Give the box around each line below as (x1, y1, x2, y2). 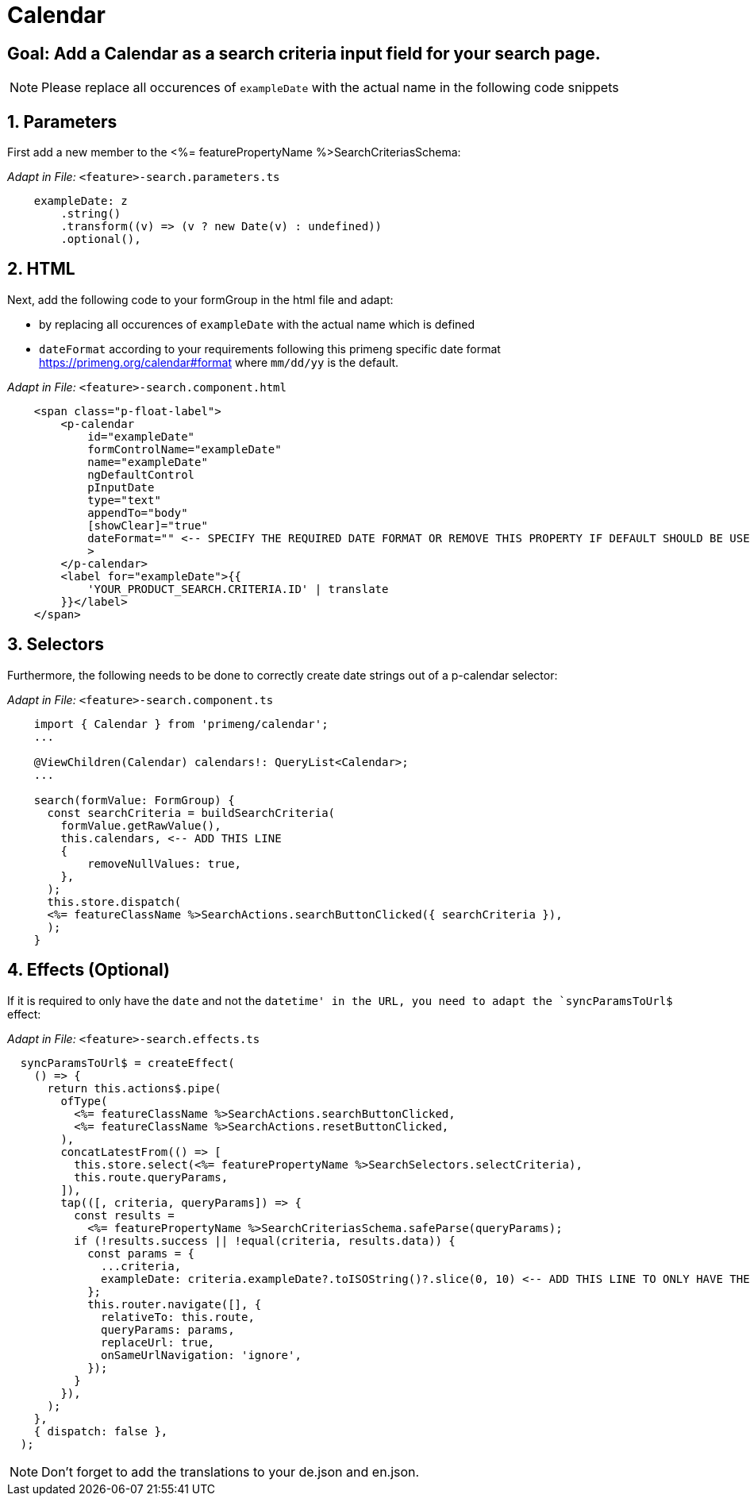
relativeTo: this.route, (101, 1310, 255, 1323)
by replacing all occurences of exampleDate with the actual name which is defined (39, 317, 475, 331)
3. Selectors (7, 634, 104, 655)
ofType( (60, 1094, 108, 1107)
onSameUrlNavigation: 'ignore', (101, 1348, 302, 1361)
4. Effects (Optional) (7, 960, 170, 980)
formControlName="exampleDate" (87, 442, 282, 456)
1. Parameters (7, 111, 117, 132)
